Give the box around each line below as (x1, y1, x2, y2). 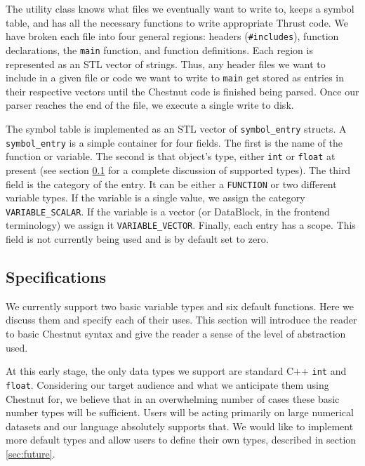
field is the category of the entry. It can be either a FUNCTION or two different (6, 176, 337, 191)
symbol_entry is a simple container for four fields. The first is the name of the (6, 135, 343, 149)
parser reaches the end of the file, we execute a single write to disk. (6, 98, 294, 112)
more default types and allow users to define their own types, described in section (6, 432, 357, 447)
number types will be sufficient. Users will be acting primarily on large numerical (6, 405, 354, 420)
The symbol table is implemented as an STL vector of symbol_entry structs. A (6, 121, 347, 135)
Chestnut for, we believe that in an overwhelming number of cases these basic (6, 391, 340, 406)
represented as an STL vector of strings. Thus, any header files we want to (6, 56, 326, 71)
